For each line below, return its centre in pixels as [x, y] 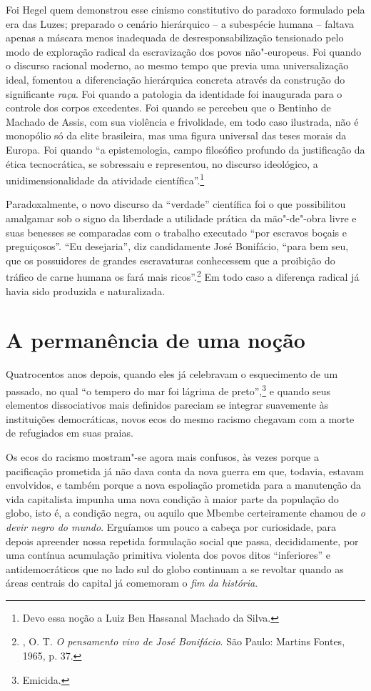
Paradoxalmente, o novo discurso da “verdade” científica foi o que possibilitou [176, 204]
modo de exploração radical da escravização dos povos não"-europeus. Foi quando [184, 51]
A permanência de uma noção [156, 340]
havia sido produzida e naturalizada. [86, 290]
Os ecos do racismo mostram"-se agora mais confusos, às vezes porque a [162, 456]
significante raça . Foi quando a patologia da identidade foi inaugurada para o [174, 93]
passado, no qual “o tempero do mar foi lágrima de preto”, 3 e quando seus [168, 389]
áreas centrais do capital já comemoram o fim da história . [132, 583]
